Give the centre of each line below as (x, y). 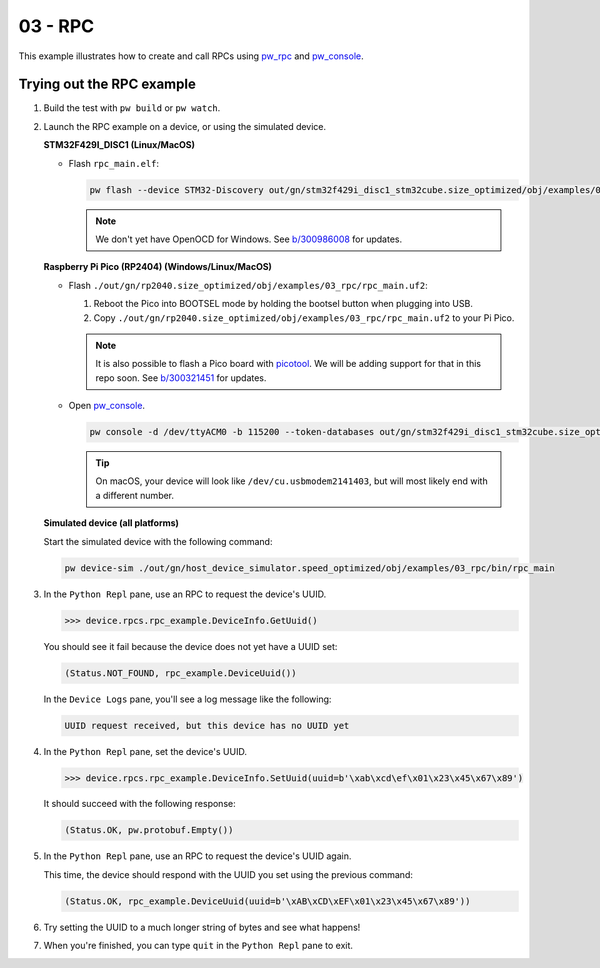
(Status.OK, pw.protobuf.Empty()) (149, 830)
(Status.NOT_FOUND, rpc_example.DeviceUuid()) (180, 673)
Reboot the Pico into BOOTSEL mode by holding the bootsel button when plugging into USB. (283, 304)
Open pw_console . (106, 406)
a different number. (135, 495)
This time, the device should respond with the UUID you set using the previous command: (228, 874)
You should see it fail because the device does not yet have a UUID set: (190, 646)
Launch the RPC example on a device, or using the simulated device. (185, 126)
